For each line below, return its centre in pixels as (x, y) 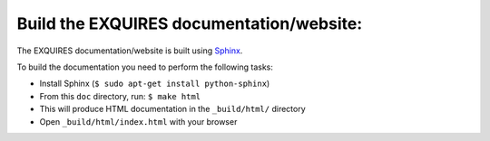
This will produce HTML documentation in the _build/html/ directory (172, 109)
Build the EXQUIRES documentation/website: (190, 23)
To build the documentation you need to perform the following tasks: (145, 67)
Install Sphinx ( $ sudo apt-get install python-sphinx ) (155, 84)
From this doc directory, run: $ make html (120, 96)
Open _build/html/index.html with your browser (138, 121)
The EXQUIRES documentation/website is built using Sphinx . (130, 51)
